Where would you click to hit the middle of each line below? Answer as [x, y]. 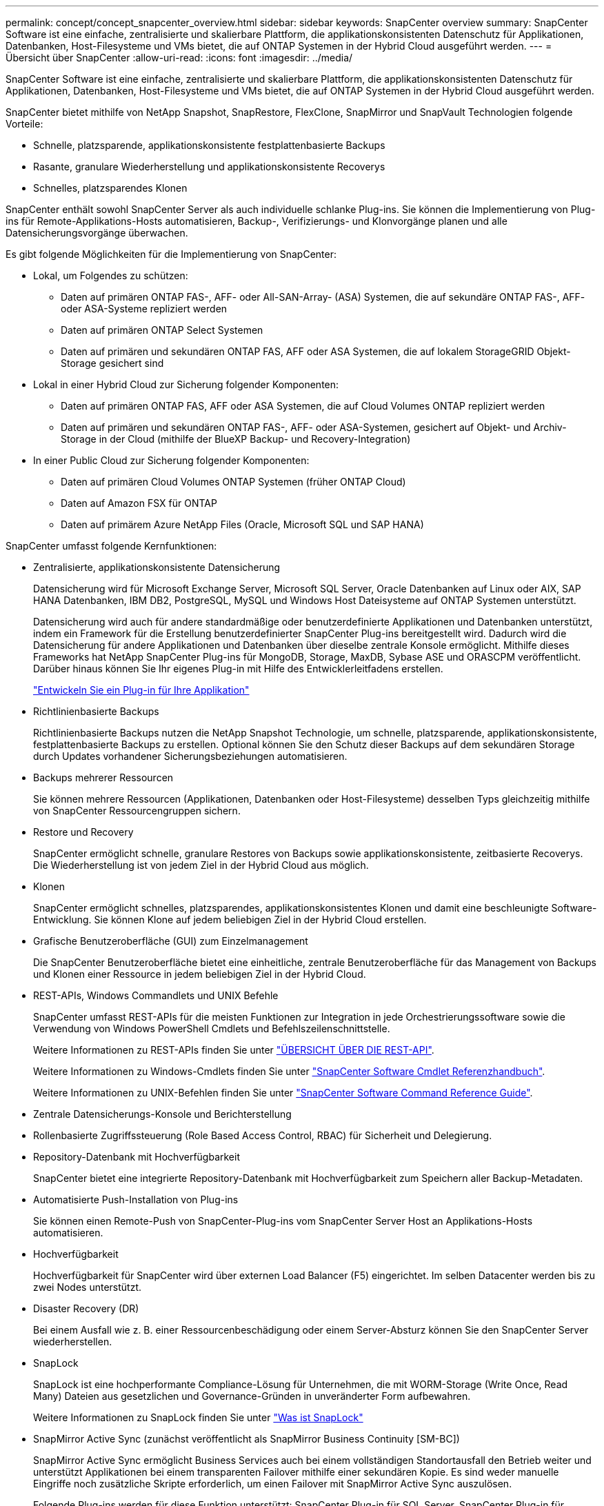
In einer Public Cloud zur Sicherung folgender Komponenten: [171, 460]
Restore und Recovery [83, 832]
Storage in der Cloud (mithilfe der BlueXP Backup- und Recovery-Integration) [236, 439]
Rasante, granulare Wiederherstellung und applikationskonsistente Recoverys [209, 167]
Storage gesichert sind [112, 363]
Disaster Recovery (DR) [86, 1308]
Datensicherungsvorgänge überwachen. [97, 233]
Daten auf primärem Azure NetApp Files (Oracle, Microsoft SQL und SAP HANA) [242, 524]
